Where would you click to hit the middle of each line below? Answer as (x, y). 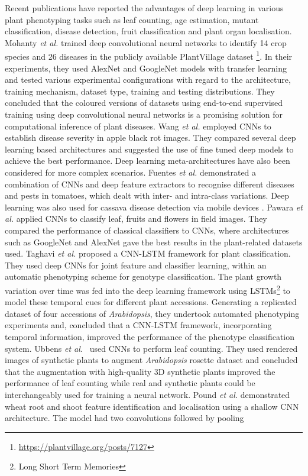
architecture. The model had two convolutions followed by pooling (124, 418)
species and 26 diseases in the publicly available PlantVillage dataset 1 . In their (149, 56)
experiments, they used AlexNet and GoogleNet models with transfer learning (146, 68)
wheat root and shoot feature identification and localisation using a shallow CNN (152, 406)
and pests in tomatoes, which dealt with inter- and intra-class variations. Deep (147, 195)
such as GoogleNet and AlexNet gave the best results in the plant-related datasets (154, 242)
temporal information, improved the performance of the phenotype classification (150, 336)
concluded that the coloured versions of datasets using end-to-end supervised (144, 103)
